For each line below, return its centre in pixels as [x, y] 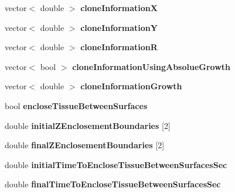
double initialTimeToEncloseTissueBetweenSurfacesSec [116, 164]
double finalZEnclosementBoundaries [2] [85, 145]
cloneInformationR [119, 47]
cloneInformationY [119, 27]
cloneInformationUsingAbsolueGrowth [151, 66]
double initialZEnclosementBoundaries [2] [88, 125]
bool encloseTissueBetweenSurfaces [76, 105]
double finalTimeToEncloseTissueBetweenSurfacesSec [113, 184]
